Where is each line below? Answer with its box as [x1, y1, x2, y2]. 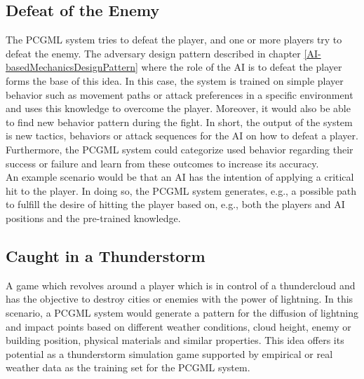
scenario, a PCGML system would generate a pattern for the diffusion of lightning [6, 305, 359, 319]
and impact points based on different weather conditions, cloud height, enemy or [6, 319, 351, 333]
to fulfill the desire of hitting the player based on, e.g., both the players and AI [6, 197, 345, 212]
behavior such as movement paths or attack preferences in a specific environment [6, 87, 353, 102]
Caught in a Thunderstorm [6, 244, 205, 266]
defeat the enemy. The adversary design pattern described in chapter [6, 46, 301, 60]
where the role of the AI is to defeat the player [141, 60, 342, 74]
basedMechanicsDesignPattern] [6, 60, 138, 74]
